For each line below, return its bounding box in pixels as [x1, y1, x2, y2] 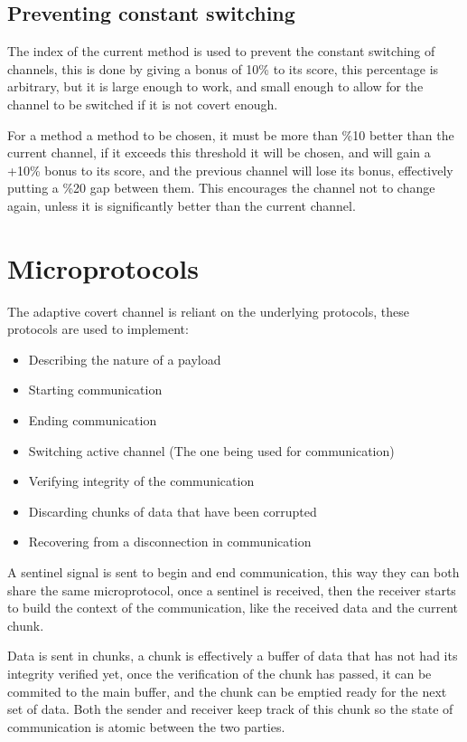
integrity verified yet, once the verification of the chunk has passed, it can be [7, 663, 432, 682]
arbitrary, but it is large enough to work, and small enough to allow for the [7, 77, 424, 96]
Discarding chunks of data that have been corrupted [28, 501, 317, 520]
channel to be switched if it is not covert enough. [7, 94, 278, 113]
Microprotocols [7, 249, 200, 286]
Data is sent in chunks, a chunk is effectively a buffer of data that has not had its [7, 646, 458, 665]
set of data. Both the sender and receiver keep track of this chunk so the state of [7, 699, 453, 718]
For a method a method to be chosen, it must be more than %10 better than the [7, 125, 454, 144]
